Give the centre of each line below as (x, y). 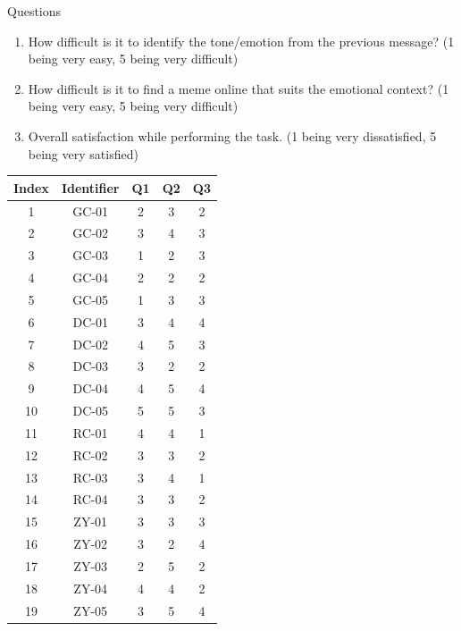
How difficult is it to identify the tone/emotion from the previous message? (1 (241, 41)
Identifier (90, 187)
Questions (34, 11)
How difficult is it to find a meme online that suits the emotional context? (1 (239, 88)
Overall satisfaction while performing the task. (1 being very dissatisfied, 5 (232, 135)
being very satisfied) (83, 153)
